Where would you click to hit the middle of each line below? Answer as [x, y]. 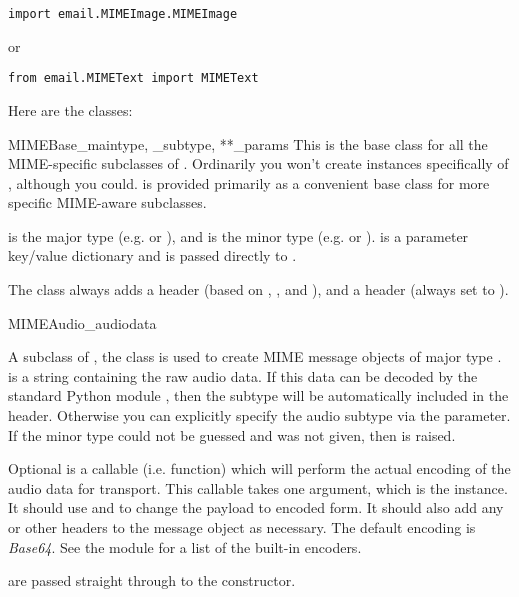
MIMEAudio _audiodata [82, 322]
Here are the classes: [70, 109]
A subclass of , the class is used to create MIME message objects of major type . [255, 356]
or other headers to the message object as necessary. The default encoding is [242, 527]
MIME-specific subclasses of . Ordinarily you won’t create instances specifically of [258, 163]
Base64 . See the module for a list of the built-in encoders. [185, 546]
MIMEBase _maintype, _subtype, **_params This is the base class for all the [248, 143]
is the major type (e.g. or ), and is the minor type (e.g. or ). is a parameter [238, 235]
